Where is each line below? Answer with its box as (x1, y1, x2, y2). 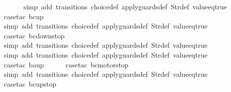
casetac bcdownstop (3, 30, 65, 40)
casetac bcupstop (3, 78, 57, 89)
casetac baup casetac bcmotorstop (3, 59, 129, 69)
